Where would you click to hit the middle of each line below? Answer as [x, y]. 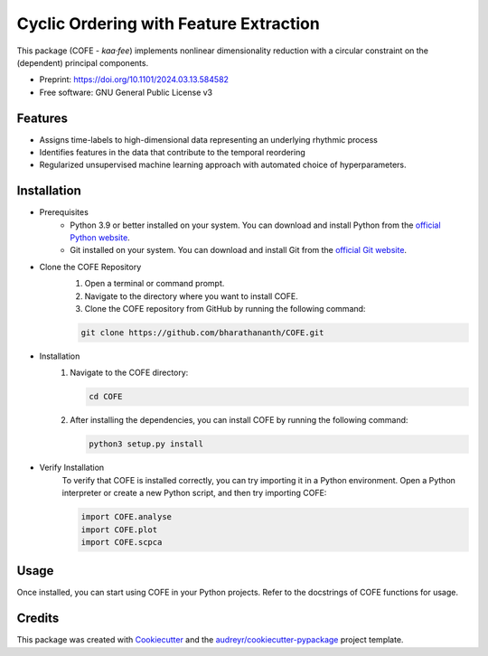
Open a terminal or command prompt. [155, 284]
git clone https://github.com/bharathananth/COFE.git [202, 333]
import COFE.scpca [122, 542]
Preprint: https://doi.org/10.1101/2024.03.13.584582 [134, 80]
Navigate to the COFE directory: [129, 373]
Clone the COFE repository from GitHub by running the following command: [225, 309]
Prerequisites [64, 212]
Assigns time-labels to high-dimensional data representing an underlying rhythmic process [209, 139]
